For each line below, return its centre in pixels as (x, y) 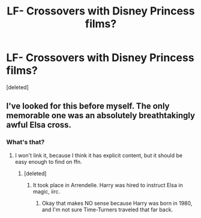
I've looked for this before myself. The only (88, 106)
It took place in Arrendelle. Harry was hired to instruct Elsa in (108, 185)
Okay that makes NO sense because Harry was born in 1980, (117, 203)
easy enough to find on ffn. (48, 161)
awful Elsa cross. (39, 125)
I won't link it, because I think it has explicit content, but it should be (99, 155)
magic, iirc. (46, 192)
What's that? (25, 142)
